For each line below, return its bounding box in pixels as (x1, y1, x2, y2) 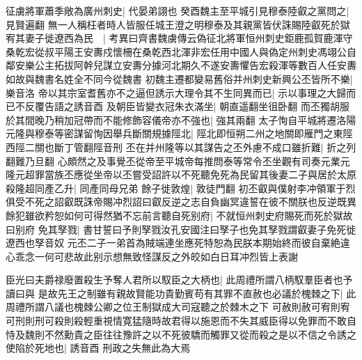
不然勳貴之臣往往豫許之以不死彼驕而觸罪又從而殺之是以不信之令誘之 (44, 327, 356, 341)
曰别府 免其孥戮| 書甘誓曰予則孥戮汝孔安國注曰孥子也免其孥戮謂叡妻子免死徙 (6, 221, 356, 236)
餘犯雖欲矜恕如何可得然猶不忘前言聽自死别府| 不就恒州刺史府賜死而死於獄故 (6, 208, 353, 222)
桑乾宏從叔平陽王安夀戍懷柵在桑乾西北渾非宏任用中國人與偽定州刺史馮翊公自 (6, 44, 356, 58)
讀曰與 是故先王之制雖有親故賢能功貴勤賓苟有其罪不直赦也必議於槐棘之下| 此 (6, 285, 356, 300)
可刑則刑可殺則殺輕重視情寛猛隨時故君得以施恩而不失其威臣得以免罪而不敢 (6, 313, 347, 328)
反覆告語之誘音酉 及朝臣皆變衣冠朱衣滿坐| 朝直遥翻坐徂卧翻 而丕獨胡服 (24, 99, 349, 114)
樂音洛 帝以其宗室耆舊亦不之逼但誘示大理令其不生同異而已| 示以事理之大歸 (6, 85, 347, 100)
